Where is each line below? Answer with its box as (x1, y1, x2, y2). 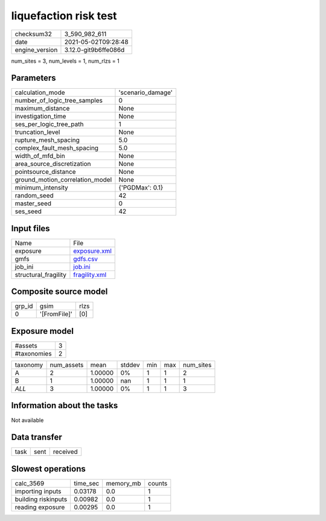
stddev (120, 361, 140, 369)
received (53, 447, 78, 456)
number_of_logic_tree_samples (14, 97, 103, 105)
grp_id (14, 302, 33, 310)
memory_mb (106, 479, 141, 487)
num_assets (50, 361, 84, 369)
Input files (11, 223, 51, 234)
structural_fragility (14, 270, 66, 279)
